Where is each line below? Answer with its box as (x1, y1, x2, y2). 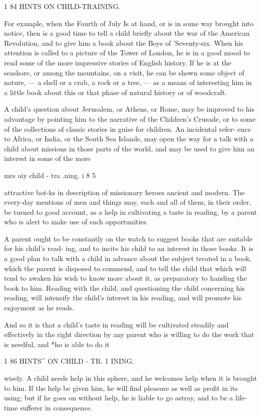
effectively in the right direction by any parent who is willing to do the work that (4, 329, 254, 340)
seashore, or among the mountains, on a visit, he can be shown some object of (4, 67, 244, 77)
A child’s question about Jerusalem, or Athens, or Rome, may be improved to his (4, 104, 254, 114)
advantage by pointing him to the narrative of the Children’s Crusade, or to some (4, 113, 256, 124)
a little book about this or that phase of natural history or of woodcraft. (4, 87, 227, 97)
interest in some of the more (4, 153, 91, 163)
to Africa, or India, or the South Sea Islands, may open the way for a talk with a (4, 133, 253, 144)
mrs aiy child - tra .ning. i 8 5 (4, 170, 96, 180)
